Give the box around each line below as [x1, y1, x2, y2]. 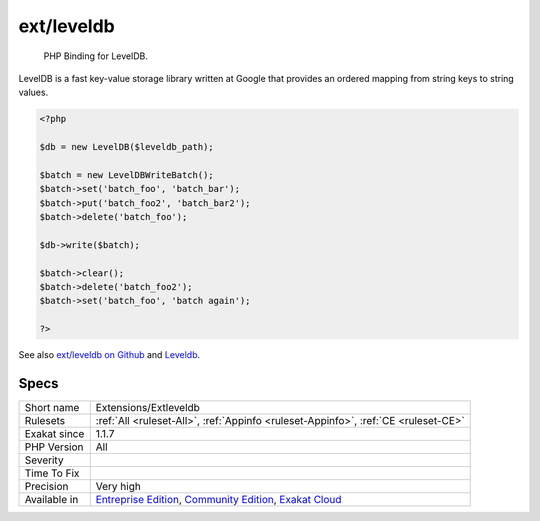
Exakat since [24, 427, 85, 441]
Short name [24, 401, 80, 415]
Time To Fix [24, 466, 80, 480]
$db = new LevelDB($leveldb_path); [39, 141, 214, 153]
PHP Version [24, 440, 84, 454]
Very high [95, 480, 142, 494]
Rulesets [24, 414, 65, 428]
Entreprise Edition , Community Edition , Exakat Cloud [95, 493, 342, 507]
